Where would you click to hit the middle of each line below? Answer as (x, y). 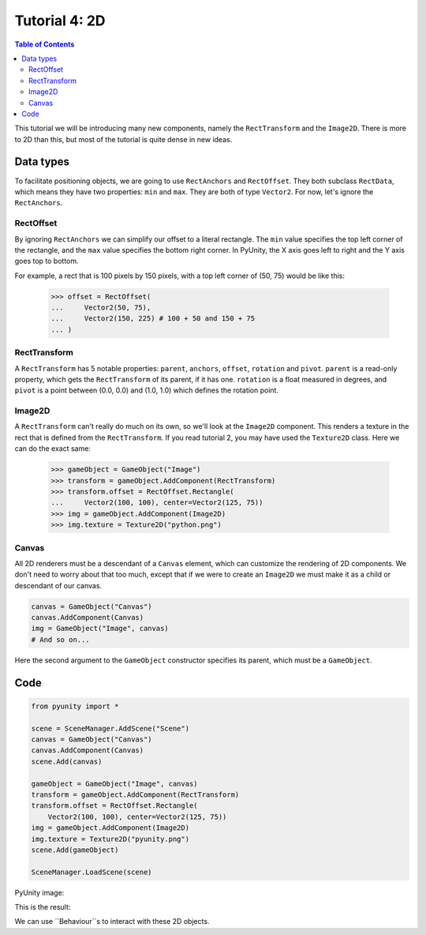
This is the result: (43, 907)
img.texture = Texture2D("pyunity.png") (110, 839)
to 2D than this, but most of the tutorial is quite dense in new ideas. (123, 139)
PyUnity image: (39, 892)
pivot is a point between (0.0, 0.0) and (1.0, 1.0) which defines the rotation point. (147, 390)
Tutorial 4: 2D (60, 21)
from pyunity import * (75, 706)
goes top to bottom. (47, 261)
